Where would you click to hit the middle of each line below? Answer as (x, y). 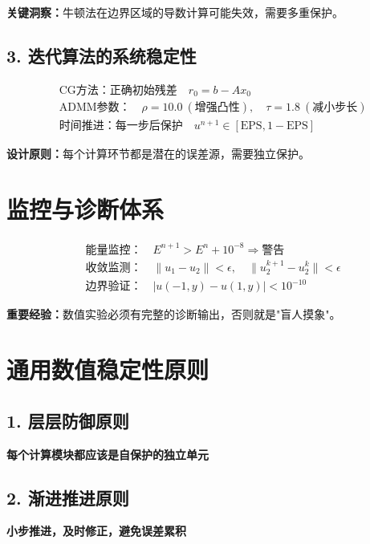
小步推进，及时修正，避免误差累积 (96, 531)
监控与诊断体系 (85, 209)
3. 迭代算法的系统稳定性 (102, 55)
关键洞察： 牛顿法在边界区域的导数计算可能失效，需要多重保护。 (175, 12)
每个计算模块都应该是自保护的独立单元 (108, 454)
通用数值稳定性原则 (108, 369)
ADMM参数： (95, 108)
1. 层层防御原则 (68, 420)
